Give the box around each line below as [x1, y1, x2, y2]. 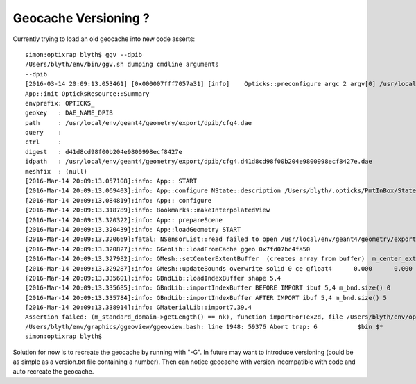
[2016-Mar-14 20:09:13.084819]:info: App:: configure [25, 197, 211, 204]
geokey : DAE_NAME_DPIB [25, 109, 114, 117]
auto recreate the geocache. [12, 367, 94, 376]
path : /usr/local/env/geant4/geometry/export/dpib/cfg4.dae [25, 119, 252, 126]
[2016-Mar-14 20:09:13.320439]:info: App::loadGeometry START [25, 226, 241, 233]
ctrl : [25, 138, 62, 146]
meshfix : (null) [25, 167, 88, 175]
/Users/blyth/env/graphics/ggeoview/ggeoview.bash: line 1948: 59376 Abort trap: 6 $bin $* [25, 323, 384, 331]
